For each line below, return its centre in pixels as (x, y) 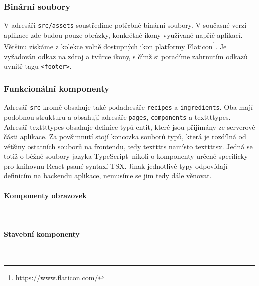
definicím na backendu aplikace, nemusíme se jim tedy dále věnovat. (108, 175)
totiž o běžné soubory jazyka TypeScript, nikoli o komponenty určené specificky (126, 156)
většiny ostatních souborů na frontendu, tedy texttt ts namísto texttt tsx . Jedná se (128, 146)
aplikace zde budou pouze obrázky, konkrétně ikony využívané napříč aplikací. (123, 35)
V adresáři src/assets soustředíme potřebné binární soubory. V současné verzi (125, 25)
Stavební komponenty (42, 234)
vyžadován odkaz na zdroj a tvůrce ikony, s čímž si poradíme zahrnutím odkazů (126, 56)
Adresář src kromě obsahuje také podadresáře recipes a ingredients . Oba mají (128, 107)
